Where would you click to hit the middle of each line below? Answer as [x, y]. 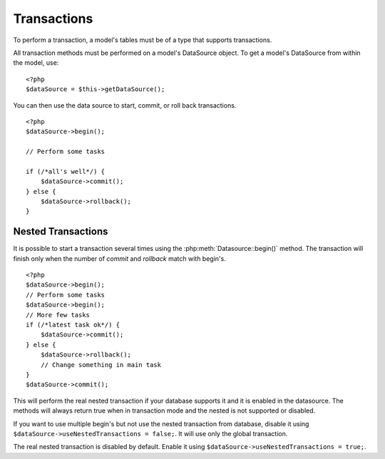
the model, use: [36, 63]
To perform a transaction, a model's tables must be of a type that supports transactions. [143, 40]
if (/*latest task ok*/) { [73, 325]
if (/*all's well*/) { [66, 171]
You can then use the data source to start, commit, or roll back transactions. [125, 105]
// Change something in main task [101, 365]
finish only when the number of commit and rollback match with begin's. [119, 258]
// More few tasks [58, 315]
